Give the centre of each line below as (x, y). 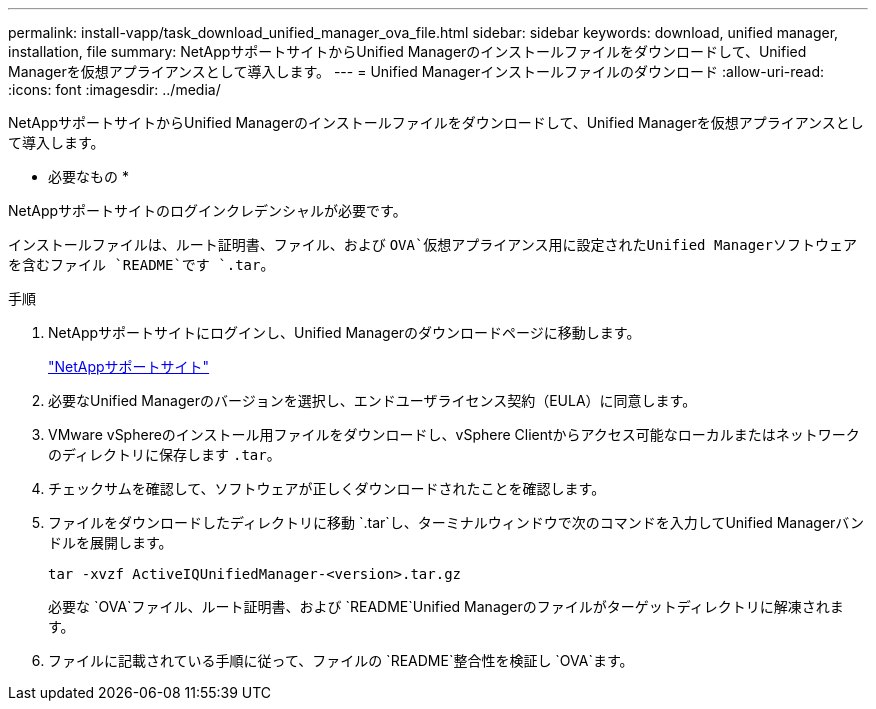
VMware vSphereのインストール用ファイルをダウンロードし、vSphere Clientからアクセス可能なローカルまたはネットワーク (454, 434)
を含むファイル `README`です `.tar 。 (141, 264)
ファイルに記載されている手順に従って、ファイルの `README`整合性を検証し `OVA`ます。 (341, 660)
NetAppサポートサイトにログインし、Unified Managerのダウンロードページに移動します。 (344, 332)
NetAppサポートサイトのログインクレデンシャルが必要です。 (207, 210)
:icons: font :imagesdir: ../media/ (114, 89)
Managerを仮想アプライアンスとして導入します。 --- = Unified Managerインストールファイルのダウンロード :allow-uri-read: (416, 71)
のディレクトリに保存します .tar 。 (164, 454)
